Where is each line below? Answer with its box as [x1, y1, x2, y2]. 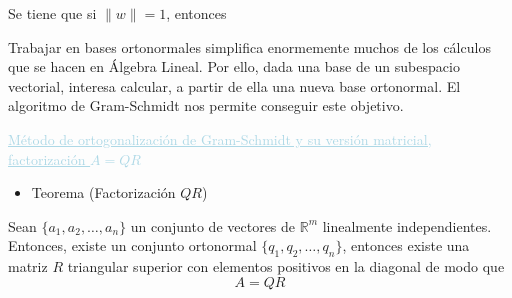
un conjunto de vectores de [130, 215, 296, 236]
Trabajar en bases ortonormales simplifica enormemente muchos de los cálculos [8, 36, 491, 57]
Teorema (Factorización [31, 182, 176, 203]
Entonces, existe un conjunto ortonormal [8, 235, 257, 256]
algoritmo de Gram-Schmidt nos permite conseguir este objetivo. [8, 95, 404, 116]
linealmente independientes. [322, 215, 492, 236]
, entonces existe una [342, 235, 470, 256]
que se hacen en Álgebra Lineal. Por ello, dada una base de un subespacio [8, 56, 460, 77]
